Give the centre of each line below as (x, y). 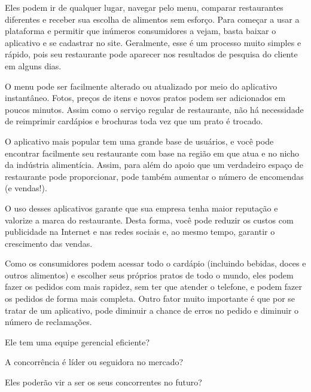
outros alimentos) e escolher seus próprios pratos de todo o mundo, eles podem (149, 275)
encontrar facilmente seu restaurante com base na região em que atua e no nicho (152, 153)
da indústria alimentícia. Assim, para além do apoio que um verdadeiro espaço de (154, 165)
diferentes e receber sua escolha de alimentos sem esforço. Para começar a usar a (152, 19)
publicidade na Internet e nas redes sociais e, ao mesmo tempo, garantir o (140, 232)
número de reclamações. (48, 322)
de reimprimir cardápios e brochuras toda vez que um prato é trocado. (134, 121)
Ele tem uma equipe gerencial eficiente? (77, 342)
